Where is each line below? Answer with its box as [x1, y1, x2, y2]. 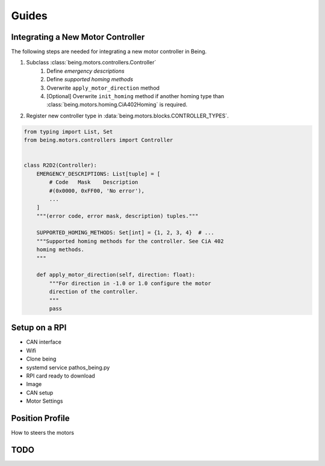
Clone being [26, 355, 57, 362]
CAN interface [26, 338, 61, 346]
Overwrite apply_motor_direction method [46, 84, 159, 92]
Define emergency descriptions [46, 67, 125, 75]
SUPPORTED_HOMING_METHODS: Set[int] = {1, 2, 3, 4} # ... [36, 229, 215, 236]
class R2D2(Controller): [23, 162, 97, 169]
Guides [11, 9, 48, 22]
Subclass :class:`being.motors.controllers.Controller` [26, 59, 156, 66]
